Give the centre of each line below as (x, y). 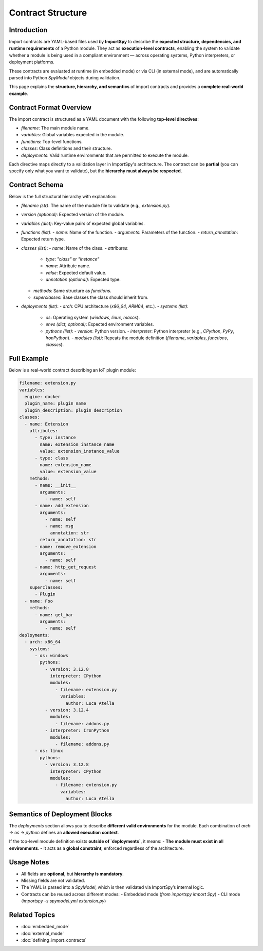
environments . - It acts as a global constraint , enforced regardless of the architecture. (96, 848)
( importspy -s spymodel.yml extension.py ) (64, 901)
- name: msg (59, 526)
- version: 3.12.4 (67, 710)
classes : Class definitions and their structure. (66, 148)
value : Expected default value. (76, 273)
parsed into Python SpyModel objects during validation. (65, 78)
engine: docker (43, 397)
